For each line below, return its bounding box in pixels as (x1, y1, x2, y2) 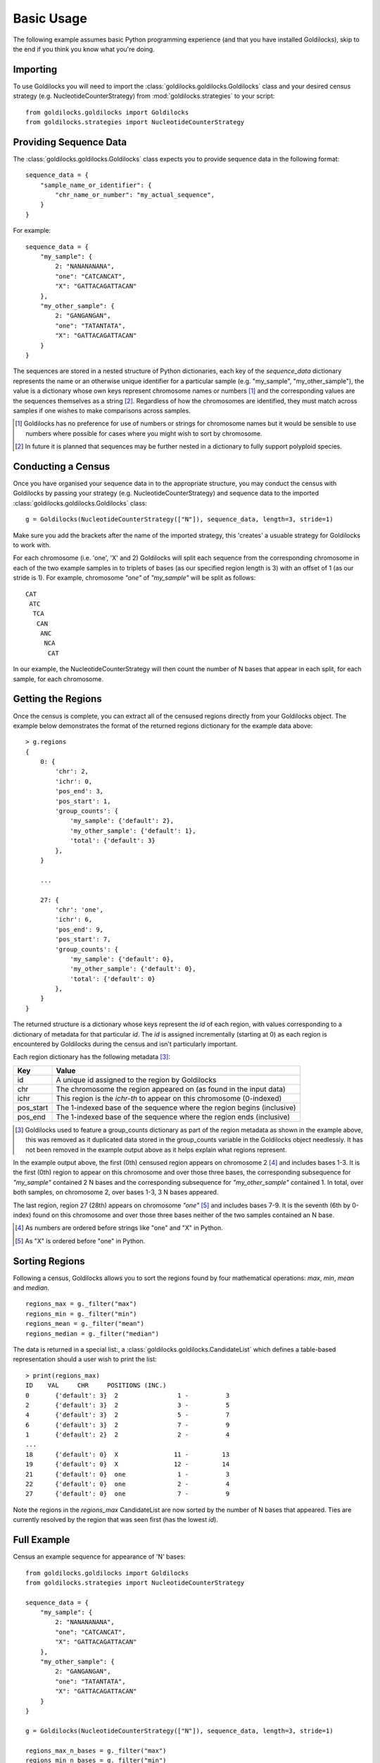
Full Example (13, 1534, 70, 1546)
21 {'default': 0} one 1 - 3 (25, 1470, 230, 1478)
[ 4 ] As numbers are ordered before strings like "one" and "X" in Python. (15, 1224, 223, 1232)
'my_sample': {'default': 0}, (70, 955, 175, 963)
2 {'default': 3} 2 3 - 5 (25, 1401, 230, 1409)
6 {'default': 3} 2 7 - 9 (25, 1421, 230, 1429)
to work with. (13, 540, 51, 549)
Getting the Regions (13, 693, 102, 705)
